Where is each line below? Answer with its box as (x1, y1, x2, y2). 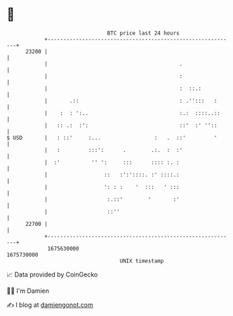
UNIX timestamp (119, 257, 164, 265)
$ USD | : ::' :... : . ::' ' (6, 134, 218, 141)
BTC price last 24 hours (107, 30, 180, 37)
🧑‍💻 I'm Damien (6, 286, 50, 295)
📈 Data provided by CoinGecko (6, 270, 98, 279)
